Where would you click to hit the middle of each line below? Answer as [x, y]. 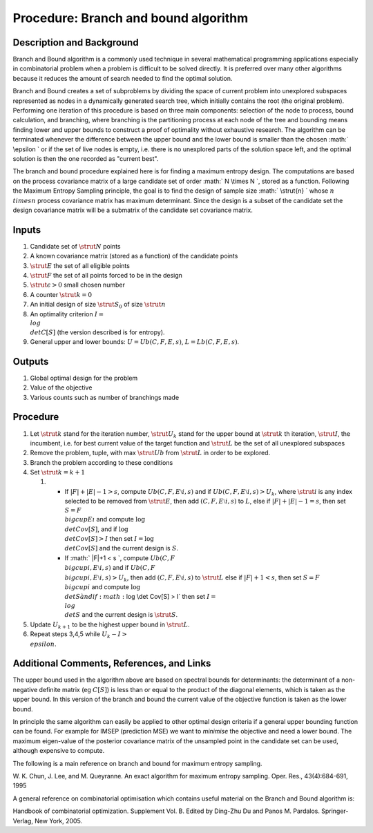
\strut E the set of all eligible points [80, 265]
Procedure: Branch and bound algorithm [131, 18]
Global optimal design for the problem [84, 378]
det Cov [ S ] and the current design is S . [122, 548]
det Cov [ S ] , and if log [97, 529]
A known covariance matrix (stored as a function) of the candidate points [134, 256]
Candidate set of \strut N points [75, 246]
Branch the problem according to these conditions [102, 462]
